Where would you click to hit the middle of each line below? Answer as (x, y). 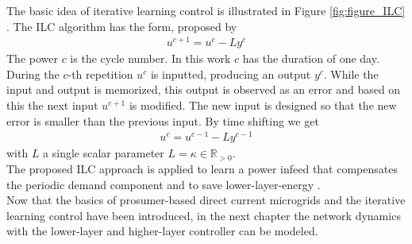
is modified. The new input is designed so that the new (263, 105)
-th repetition (100, 74)
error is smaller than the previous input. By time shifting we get (163, 120)
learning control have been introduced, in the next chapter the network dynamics (204, 215)
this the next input (52, 105)
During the (33, 74)
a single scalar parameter (104, 153)
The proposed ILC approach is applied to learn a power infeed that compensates (202, 168)
